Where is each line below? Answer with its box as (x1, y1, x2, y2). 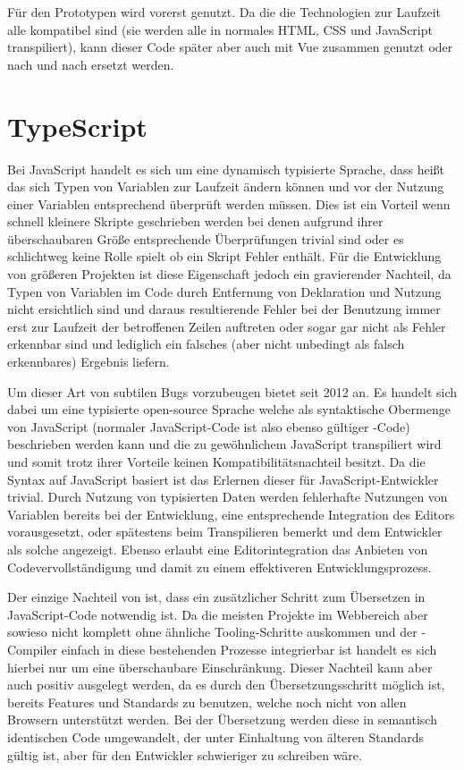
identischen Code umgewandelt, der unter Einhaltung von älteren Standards (7, 727, 425, 746)
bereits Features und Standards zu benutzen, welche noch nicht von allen (7, 692, 407, 711)
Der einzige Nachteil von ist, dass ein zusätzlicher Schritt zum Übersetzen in (7, 588, 426, 606)
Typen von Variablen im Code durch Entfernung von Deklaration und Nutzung (7, 282, 442, 300)
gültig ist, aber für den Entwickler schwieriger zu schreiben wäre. (7, 745, 362, 764)
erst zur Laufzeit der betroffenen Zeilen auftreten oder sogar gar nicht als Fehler (7, 317, 446, 335)
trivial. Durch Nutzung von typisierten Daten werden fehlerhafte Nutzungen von (7, 487, 448, 506)
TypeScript (7, 107, 148, 144)
